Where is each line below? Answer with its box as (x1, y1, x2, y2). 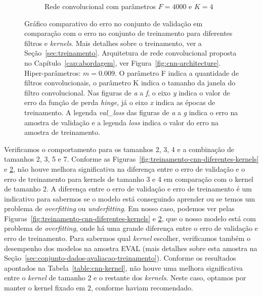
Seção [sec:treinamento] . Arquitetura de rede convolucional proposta (24, 47, 237, 58)
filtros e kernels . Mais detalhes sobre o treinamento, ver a (24, 37, 202, 48)
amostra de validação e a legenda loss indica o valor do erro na (24, 117, 219, 127)
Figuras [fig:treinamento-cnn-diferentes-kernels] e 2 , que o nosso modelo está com (4, 213, 256, 223)
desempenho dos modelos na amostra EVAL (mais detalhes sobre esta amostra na (4, 242, 257, 253)
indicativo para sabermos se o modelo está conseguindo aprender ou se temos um (4, 193, 255, 204)
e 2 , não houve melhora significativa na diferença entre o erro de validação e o (4, 163, 245, 174)
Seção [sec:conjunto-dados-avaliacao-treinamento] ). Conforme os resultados (4, 253, 236, 263)
